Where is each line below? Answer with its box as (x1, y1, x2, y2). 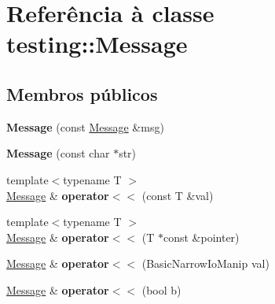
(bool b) (141, 281, 181, 298)
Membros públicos (6, 81, 158, 106)
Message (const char (6, 145, 110, 161)
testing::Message (6, 28, 188, 60)
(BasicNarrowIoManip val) (141, 255, 269, 272)
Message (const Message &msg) (6, 118, 164, 135)
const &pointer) (163, 228, 240, 245)
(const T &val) (141, 187, 214, 203)
